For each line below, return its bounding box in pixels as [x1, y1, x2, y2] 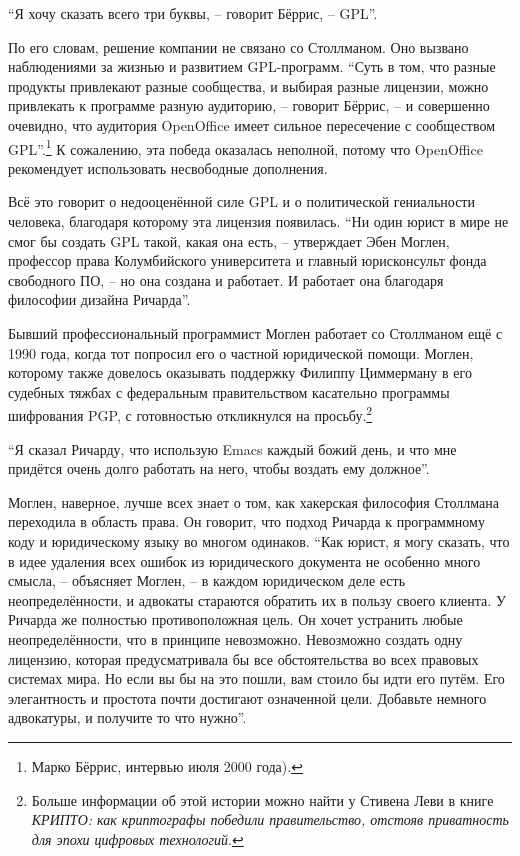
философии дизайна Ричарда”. [8, 289, 191, 310]
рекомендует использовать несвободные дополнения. [8, 157, 328, 178]
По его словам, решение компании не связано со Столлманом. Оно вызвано [8, 36, 469, 57]
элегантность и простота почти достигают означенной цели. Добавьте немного [8, 687, 487, 708]
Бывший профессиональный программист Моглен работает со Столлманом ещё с [8, 322, 503, 343]
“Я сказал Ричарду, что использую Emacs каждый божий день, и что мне [8, 438, 457, 459]
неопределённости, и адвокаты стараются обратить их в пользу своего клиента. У [8, 589, 506, 610]
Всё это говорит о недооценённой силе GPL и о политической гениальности [8, 191, 475, 212]
